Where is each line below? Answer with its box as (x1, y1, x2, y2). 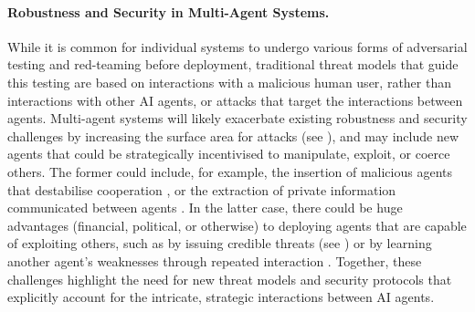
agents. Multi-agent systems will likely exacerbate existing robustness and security (7, 109, 468, 128)
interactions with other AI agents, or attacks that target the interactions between (7, 90, 463, 109)
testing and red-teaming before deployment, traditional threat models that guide (7, 55, 459, 74)
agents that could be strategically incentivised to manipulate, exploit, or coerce (7, 144, 450, 163)
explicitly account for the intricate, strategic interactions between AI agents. (7, 287, 435, 307)
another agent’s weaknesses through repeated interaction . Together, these (7, 251, 422, 270)
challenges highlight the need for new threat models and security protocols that (7, 269, 452, 288)
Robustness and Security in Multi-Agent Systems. (7, 2, 330, 21)
